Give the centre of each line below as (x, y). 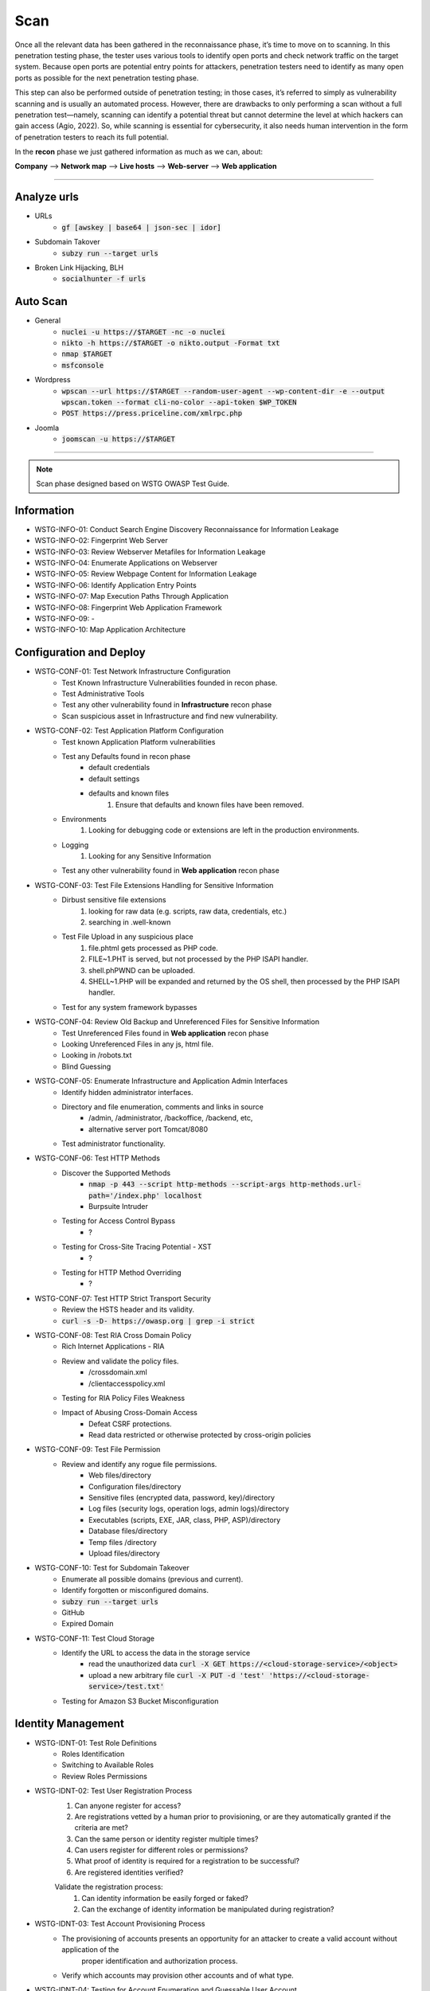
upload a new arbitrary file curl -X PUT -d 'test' (177, 1675)
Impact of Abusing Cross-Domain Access (130, 1413)
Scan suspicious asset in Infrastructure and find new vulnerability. (170, 716)
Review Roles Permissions (104, 1776)
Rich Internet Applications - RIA (113, 1347)
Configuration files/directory (135, 1486)
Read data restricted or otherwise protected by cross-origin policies (200, 1435)
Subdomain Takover (67, 242)
